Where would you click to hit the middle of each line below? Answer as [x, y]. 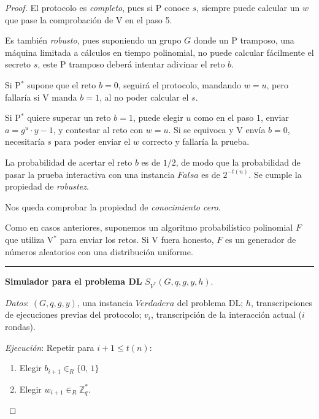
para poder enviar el [92, 141]
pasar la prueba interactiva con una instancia [90, 174]
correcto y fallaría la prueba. [196, 141]
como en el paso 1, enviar [241, 117]
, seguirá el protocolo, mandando [180, 84]
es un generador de [260, 239]
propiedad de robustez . [47, 186]
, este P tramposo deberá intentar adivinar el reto [131, 64]
